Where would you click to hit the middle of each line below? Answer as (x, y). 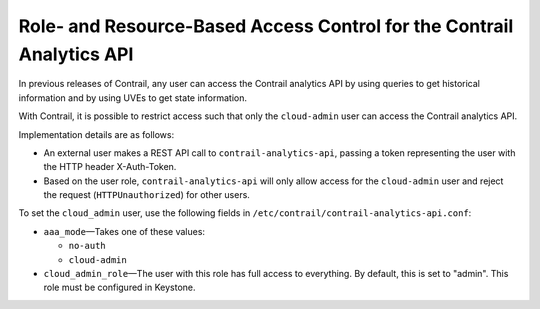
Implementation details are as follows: (96, 134)
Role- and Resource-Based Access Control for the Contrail (266, 26)
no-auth (87, 246)
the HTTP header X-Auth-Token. (110, 167)
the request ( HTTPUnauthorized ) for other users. (146, 195)
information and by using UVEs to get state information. (133, 97)
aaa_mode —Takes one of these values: (124, 231)
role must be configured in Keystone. (119, 287)
